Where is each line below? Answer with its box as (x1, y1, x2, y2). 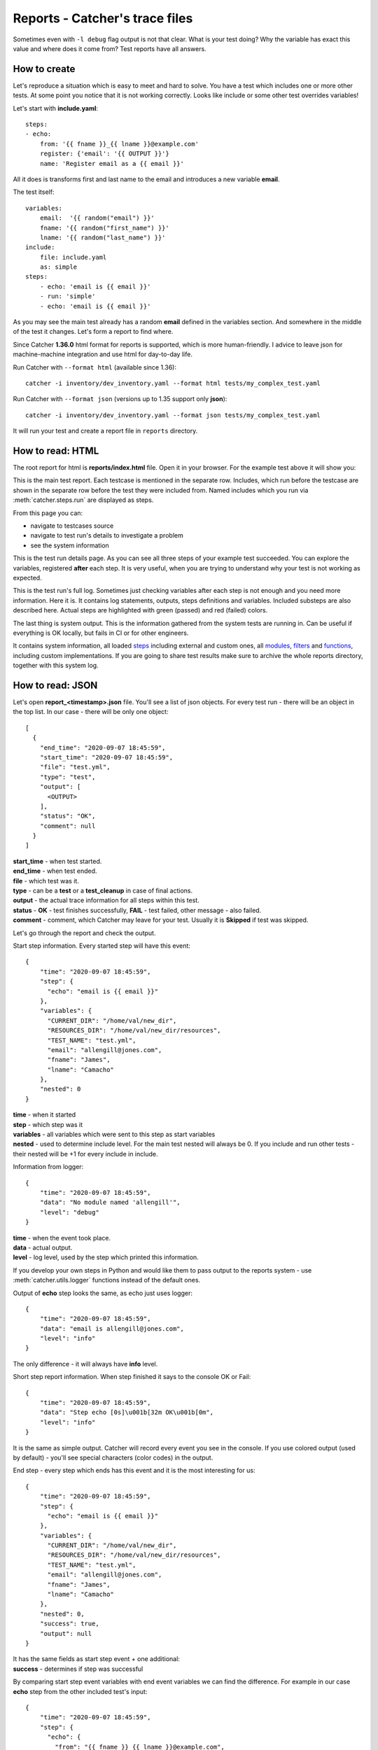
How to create (13, 63, 76, 75)
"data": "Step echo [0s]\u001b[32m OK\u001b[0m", (39, 1408, 213, 1417)
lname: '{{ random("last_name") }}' (39, 233, 166, 241)
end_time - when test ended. (13, 867, 97, 875)
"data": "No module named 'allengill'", (39, 1198, 181, 1207)
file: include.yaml (39, 253, 107, 261)
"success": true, (39, 1620, 99, 1627)
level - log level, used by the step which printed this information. (13, 1253, 199, 1261)
